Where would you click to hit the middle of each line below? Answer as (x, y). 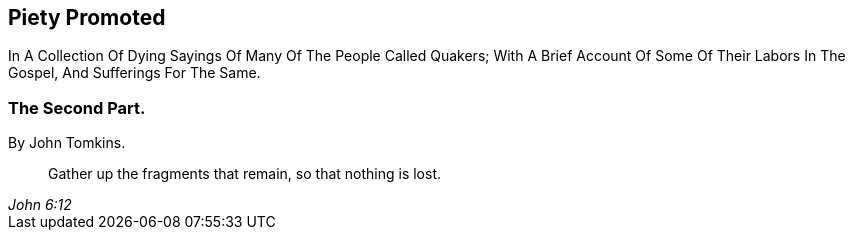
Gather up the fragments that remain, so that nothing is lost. (245, 174)
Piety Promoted (87, 17)
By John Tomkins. (67, 143)
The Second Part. (77, 107)
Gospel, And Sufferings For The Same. (134, 73)
